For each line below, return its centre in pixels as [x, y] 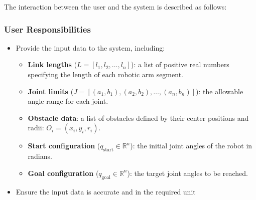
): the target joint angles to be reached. [187, 173]
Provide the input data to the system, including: [90, 47]
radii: [36, 128]
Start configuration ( [64, 146]
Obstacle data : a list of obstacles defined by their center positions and [138, 118]
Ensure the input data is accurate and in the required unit [106, 191]
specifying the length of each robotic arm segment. [105, 74]
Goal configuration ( [63, 173]
